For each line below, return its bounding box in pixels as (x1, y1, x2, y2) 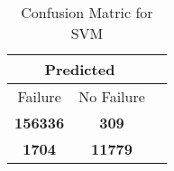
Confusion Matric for (21, 2, 153, 23)
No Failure (78, 86, 145, 107)
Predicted (44, 59, 115, 80)
